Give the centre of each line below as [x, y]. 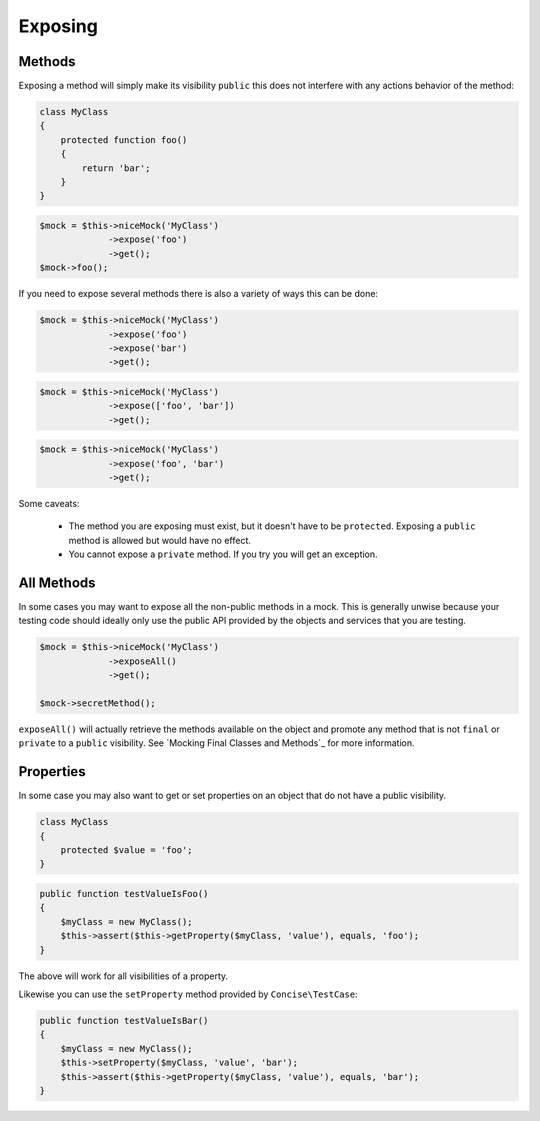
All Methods [57, 582]
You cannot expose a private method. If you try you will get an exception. [223, 554]
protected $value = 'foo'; [127, 850]
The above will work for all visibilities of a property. [123, 976]
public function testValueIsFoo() [124, 894]
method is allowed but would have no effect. [160, 540]
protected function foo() [124, 139]
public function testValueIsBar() [124, 1020]
